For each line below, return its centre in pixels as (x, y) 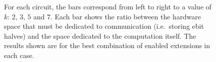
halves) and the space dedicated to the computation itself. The (100, 35)
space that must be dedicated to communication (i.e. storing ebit (104, 26)
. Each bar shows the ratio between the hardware (125, 16)
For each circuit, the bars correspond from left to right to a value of (108, 6)
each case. (19, 55)
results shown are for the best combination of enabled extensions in (107, 45)
